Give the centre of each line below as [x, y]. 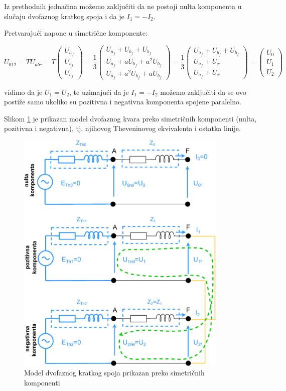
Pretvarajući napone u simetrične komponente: [76, 33]
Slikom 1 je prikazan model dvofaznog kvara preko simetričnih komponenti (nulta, [130, 118]
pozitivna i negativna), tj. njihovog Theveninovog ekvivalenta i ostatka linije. [122, 128]
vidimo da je [23, 92]
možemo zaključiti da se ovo [203, 92]
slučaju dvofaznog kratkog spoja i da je [64, 16]
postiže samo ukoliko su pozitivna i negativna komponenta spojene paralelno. [123, 102]
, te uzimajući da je [99, 92]
